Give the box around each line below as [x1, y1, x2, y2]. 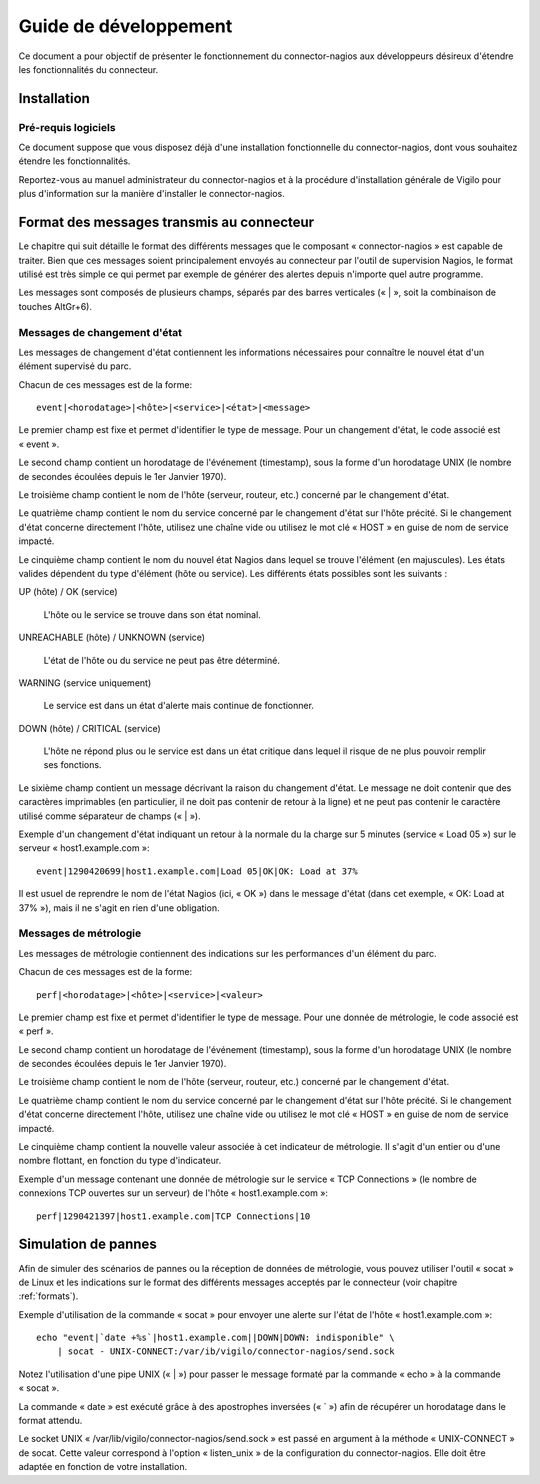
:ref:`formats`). [18, 1290, 79, 1302]
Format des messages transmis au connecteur [18, 214, 315, 231]
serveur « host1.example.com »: [18, 842, 150, 854]
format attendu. [18, 1415, 83, 1427]
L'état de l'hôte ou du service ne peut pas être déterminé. [43, 654, 280, 666]
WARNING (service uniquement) [18, 676, 152, 689]
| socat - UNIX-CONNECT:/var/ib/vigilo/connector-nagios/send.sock [56, 1346, 395, 1357]
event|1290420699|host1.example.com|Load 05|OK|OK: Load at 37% [36, 865, 359, 877]
